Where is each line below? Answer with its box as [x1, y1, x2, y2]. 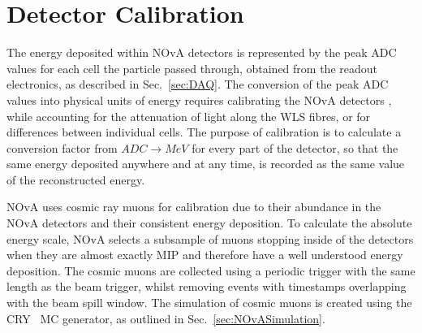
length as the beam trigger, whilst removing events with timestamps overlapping [6, 278, 407, 295]
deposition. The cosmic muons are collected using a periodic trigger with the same [6, 262, 416, 279]
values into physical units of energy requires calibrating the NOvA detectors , [6, 91, 392, 108]
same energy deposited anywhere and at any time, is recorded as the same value [6, 155, 405, 172]
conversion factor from [6, 139, 118, 156]
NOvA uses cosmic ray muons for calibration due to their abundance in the [6, 198, 381, 215]
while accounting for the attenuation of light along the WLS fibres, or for [6, 107, 371, 124]
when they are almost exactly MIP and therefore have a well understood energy [6, 246, 403, 263]
